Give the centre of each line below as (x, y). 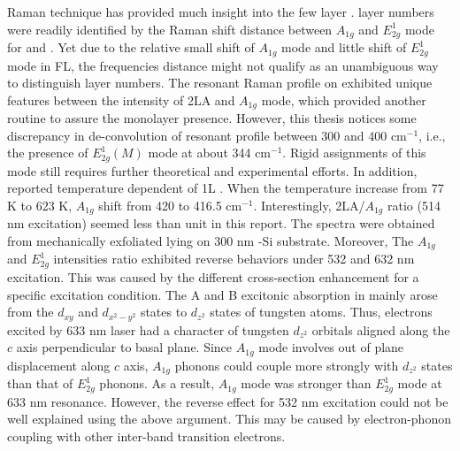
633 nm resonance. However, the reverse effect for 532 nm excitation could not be (228, 401)
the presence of (48, 153)
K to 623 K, (40, 205)
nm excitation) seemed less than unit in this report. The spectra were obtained (221, 223)
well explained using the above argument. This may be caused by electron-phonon (229, 419)
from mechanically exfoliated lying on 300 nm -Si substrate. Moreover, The (211, 241)
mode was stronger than (306, 383)
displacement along (59, 365)
